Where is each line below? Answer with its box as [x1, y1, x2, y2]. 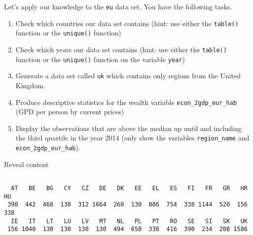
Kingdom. [15, 80, 45, 90]
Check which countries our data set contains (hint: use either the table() [15, 18, 239, 28]
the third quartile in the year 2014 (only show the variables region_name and [15, 133, 250, 143]
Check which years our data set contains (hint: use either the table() [15, 44, 227, 54]
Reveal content [4, 159, 49, 169]
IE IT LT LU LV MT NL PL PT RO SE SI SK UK [11, 217, 248, 225]
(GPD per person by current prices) [15, 106, 124, 117]
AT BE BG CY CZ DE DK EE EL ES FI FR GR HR [11, 184, 248, 192]
